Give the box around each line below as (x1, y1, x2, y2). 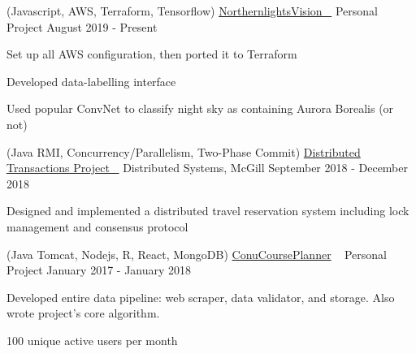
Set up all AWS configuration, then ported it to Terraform (6, 45, 297, 63)
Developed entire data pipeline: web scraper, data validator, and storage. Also (6, 288, 395, 305)
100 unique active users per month (6, 331, 178, 348)
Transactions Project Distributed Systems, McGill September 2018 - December (6, 159, 409, 176)
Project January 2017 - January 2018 (6, 261, 192, 278)
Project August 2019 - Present (6, 18, 158, 35)
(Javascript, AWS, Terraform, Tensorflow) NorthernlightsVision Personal (6, 2, 378, 19)
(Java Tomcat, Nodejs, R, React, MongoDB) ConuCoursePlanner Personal (6, 245, 388, 262)
